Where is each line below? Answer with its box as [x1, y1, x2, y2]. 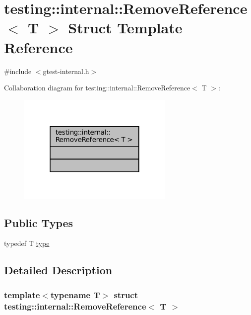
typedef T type [4, 238, 50, 248]
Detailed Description [4, 262, 113, 278]
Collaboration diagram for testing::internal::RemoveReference [4, 82, 190, 93]
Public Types [4, 215, 73, 230]
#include [4, 66, 32, 76]
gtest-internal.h [43, 66, 89, 76]
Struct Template [68, 17, 183, 38]
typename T [50, 288, 100, 301]
